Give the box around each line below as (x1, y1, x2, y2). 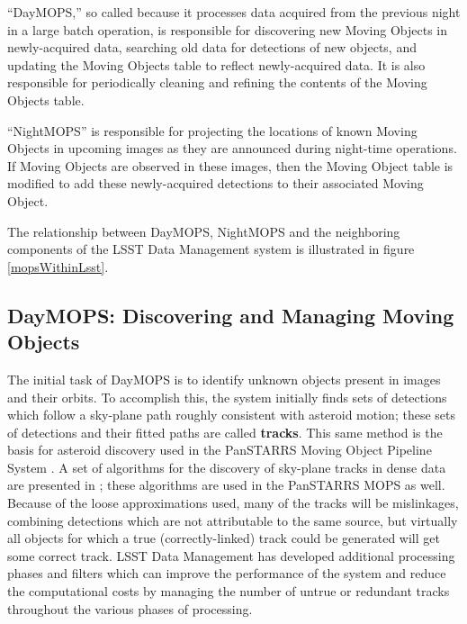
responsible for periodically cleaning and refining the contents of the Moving (7, 73, 427, 92)
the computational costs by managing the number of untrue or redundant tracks (7, 582, 450, 601)
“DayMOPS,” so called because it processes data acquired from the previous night (7, 3, 461, 21)
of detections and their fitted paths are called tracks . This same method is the (7, 422, 443, 441)
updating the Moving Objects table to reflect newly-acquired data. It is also (7, 55, 426, 74)
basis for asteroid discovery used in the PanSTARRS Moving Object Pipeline (7, 440, 432, 459)
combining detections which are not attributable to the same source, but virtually (7, 511, 458, 529)
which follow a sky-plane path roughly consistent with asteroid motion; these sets (7, 405, 455, 424)
